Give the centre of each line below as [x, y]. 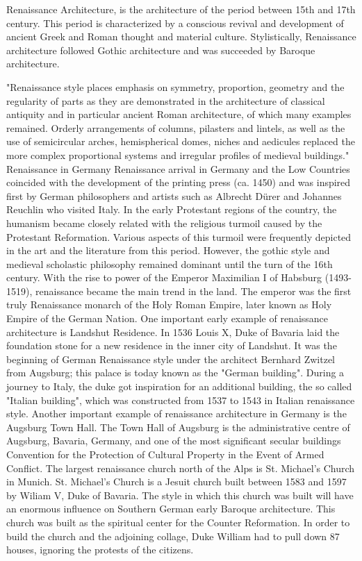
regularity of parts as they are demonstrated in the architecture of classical [166, 100]
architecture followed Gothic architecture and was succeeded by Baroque [161, 50]
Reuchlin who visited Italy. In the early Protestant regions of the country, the [172, 209]
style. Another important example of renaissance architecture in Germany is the [176, 413]
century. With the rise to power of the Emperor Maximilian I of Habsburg [164, 277]
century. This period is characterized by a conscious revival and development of [175, 23]
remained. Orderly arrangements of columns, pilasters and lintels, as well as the [176, 127]
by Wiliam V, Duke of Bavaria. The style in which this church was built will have [180, 495]
